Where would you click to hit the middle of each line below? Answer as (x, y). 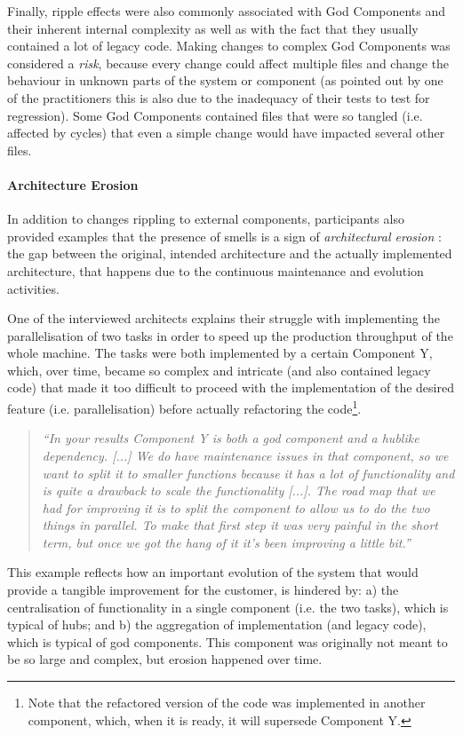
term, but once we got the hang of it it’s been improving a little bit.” (226, 542)
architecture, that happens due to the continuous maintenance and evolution (216, 270)
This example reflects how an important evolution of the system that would (213, 572)
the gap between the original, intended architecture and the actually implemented (230, 253)
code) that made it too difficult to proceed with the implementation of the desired (231, 387)
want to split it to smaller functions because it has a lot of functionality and (248, 473)
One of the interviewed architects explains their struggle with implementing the (224, 318)
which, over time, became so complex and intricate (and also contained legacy (219, 370)
